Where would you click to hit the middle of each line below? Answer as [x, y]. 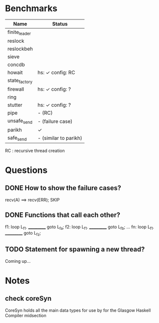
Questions [26, 170]
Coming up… [18, 261]
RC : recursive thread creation [35, 151]
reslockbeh [20, 49]
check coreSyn [28, 298]
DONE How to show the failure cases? [63, 188]
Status [60, 24]
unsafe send [20, 121]
